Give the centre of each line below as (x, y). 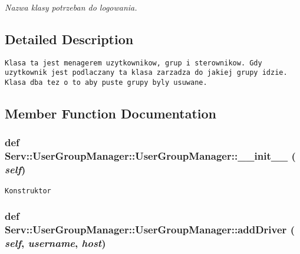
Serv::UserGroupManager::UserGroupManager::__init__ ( (150, 156)
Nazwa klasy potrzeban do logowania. (71, 7)
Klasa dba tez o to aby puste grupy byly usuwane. (106, 83)
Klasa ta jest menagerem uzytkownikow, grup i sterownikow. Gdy (133, 63)
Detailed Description (69, 39)
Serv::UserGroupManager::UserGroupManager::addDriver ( (150, 230)
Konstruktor (28, 191)
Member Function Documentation (111, 113)
